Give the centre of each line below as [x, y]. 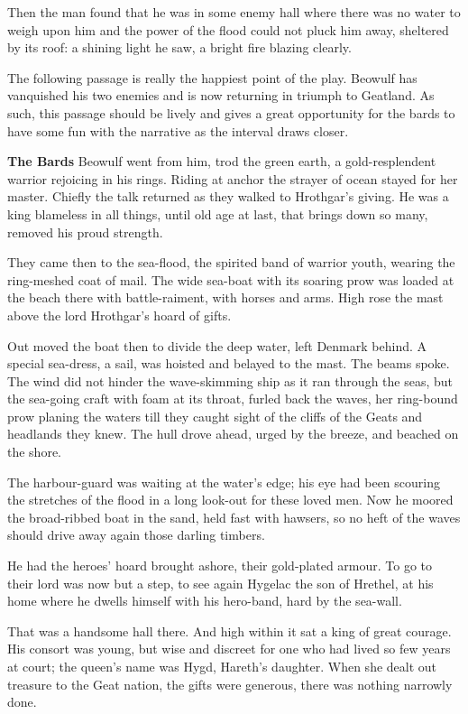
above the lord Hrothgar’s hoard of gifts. [119, 315]
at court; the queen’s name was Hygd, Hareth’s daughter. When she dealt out [222, 666]
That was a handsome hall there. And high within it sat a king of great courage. [229, 631]
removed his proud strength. [85, 232]
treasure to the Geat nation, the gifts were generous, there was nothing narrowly [230, 684]
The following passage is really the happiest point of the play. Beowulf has [212, 77]
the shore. [35, 452]
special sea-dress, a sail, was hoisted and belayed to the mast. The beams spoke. [229, 363]
